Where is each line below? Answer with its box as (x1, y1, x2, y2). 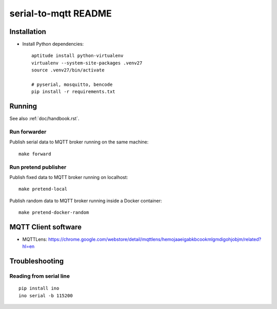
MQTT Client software (9, 223, 82, 231)
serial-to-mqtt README (9, 8, 112, 19)
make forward (18, 151, 51, 157)
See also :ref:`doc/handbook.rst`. (9, 116, 80, 122)
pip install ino (18, 285, 60, 292)
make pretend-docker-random (18, 210, 89, 215)
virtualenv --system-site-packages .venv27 (31, 60, 143, 66)
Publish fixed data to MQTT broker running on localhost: (9, 174, 128, 180)
